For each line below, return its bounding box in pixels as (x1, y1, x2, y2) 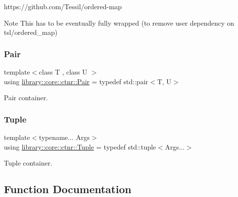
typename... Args (39, 132, 90, 142)
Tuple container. (4, 158, 52, 168)
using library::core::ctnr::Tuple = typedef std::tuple (4, 141, 156, 152)
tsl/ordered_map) (4, 27, 58, 37)
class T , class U (39, 67, 87, 76)
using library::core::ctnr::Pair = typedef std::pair (4, 76, 149, 86)
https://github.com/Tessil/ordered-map (4, 1, 122, 11)
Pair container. (4, 92, 48, 103)
